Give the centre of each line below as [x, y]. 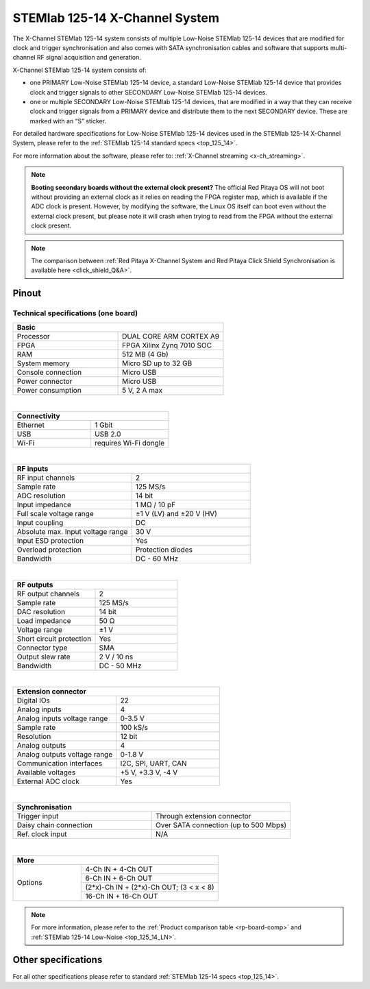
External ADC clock [48, 781]
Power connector [45, 381]
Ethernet [30, 425]
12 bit [129, 737]
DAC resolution [41, 611]
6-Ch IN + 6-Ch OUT [119, 878]
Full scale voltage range [55, 514]
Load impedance [44, 620]
